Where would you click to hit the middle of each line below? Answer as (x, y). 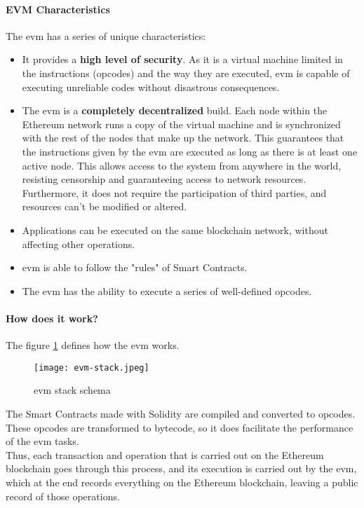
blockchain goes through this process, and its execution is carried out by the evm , (181, 468)
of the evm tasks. (42, 441)
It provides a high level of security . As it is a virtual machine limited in (182, 59)
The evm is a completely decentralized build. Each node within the (175, 110)
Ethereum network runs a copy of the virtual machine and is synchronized (181, 124)
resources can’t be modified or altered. (105, 206)
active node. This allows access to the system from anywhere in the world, (182, 165)
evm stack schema (72, 390)
